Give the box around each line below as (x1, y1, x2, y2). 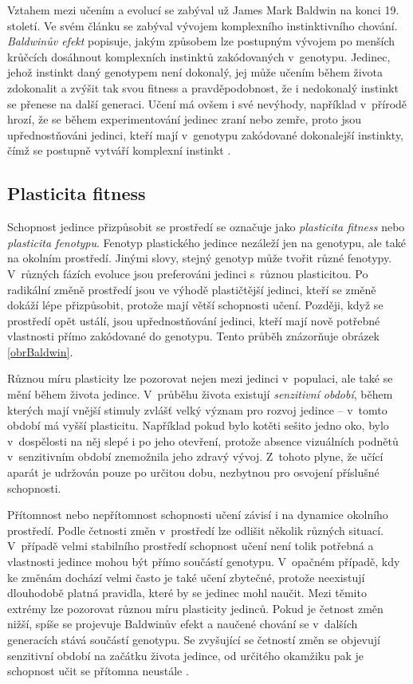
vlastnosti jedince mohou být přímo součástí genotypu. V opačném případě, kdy (7, 553, 400, 570)
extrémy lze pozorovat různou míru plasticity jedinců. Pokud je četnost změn (7, 599, 383, 616)
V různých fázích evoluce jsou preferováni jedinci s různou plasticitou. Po (7, 265, 368, 281)
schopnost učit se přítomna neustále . (7, 662, 189, 679)
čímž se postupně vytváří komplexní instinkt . (7, 142, 231, 159)
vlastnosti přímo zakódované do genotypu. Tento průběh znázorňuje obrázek (7, 328, 380, 344)
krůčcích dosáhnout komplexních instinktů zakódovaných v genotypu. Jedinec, (7, 48, 391, 65)
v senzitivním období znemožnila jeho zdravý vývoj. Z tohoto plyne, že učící (7, 448, 383, 465)
